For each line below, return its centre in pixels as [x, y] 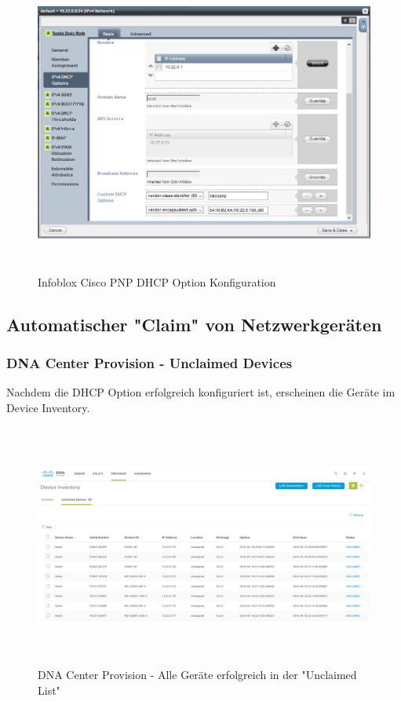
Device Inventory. [48, 407]
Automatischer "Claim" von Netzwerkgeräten [194, 324]
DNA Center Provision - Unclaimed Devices [149, 362]
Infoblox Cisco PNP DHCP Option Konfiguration [157, 281]
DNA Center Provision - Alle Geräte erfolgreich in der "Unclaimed [197, 675]
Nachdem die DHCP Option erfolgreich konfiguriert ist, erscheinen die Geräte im [201, 392]
